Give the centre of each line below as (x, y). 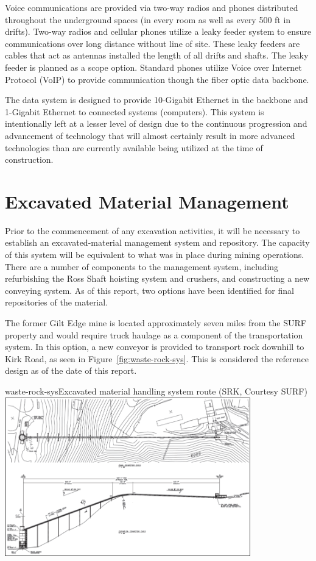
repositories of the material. (57, 302)
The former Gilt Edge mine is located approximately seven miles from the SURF (156, 323)
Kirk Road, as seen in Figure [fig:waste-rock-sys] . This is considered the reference (157, 358)
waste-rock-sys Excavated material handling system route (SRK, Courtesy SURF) (156, 391)
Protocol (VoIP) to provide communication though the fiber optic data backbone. (157, 79)
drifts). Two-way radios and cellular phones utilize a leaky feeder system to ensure (158, 31)
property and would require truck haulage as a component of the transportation (154, 334)
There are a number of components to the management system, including (142, 266)
